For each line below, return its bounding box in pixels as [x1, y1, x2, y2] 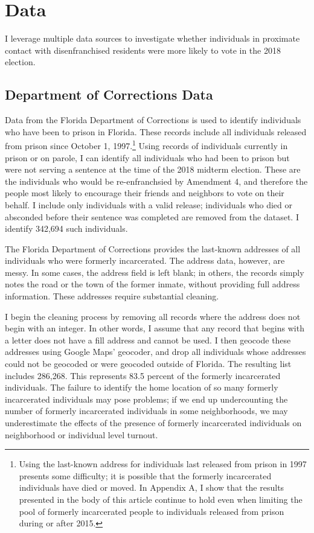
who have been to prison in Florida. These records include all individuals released [5, 125, 307, 138]
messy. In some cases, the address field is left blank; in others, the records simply [5, 266, 304, 278]
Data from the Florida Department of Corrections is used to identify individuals [5, 113, 301, 126]
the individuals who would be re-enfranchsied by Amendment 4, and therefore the [5, 174, 308, 187]
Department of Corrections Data [5, 85, 213, 104]
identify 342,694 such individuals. [5, 222, 128, 235]
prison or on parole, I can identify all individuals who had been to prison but [5, 151, 290, 164]
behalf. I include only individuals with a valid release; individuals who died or [5, 198, 292, 211]
